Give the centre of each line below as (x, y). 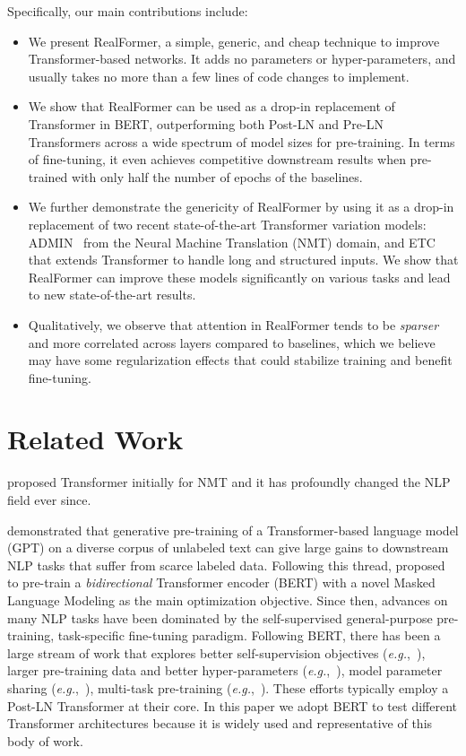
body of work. (45, 740)
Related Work (95, 439)
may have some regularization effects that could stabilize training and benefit (240, 360)
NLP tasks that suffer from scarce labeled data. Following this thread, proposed (226, 565)
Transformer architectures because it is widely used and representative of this (220, 723)
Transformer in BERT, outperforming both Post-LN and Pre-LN (206, 123)
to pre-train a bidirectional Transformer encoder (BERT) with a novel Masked (221, 582)
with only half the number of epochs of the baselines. (217, 176)
